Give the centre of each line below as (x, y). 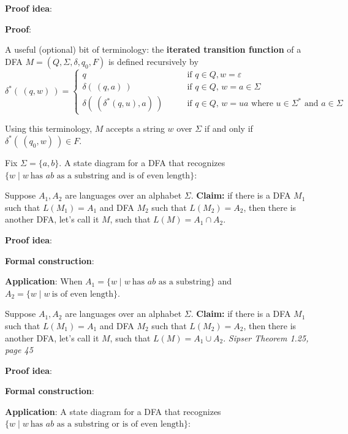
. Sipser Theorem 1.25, (266, 337)
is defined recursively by (153, 61)
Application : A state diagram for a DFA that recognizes (113, 411)
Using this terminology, (49, 128)
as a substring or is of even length (120, 424)
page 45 (19, 350)
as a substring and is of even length (123, 176)
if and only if (229, 128)
